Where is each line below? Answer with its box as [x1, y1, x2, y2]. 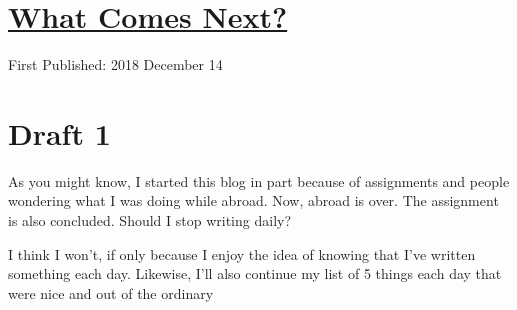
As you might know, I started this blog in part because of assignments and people [8, 170, 510, 191]
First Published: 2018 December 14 [8, 54, 223, 75]
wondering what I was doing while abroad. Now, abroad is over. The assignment [8, 190, 499, 211]
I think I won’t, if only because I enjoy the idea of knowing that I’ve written [8, 243, 476, 264]
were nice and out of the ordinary [8, 282, 214, 303]
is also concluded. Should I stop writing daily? [8, 210, 292, 231]
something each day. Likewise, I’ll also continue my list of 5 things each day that [8, 263, 502, 284]
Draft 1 [8, 112, 111, 153]
